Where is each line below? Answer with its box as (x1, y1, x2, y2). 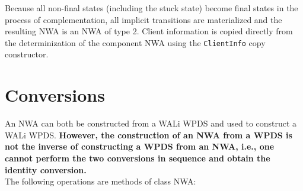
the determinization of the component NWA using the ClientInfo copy (5, 36, 266, 48)
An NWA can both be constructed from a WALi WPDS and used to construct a (5, 117, 297, 130)
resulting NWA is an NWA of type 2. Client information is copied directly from (5, 25, 293, 37)
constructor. (5, 48, 49, 60)
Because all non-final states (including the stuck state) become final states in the (5, 2, 298, 14)
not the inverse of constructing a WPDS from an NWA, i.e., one (5, 140, 275, 153)
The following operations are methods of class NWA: (5, 175, 196, 187)
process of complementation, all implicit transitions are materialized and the (5, 13, 282, 25)
